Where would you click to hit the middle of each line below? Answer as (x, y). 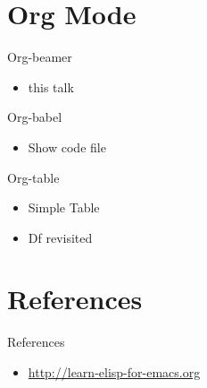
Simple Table (64, 207)
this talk (51, 86)
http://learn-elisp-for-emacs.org (114, 372)
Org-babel (35, 117)
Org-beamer (40, 57)
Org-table (33, 177)
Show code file (67, 147)
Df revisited (60, 237)
